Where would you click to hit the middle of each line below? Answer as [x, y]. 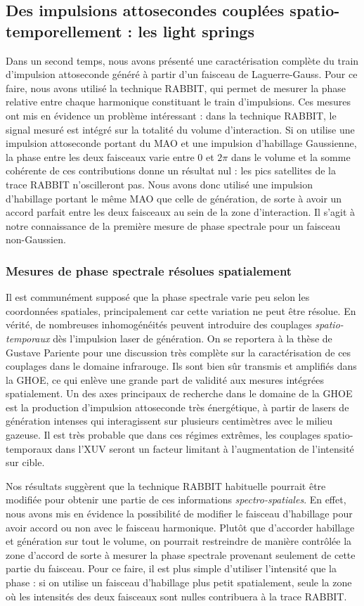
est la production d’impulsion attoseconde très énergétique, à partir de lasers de [177, 407]
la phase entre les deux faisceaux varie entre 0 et [110, 156]
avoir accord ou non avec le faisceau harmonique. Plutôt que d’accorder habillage [180, 527]
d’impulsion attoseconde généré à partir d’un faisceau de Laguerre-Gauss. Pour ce [182, 74]
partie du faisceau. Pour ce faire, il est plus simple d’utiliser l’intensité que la [171, 568]
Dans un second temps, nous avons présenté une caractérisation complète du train [182, 60]
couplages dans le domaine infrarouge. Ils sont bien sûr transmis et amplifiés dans [181, 366]
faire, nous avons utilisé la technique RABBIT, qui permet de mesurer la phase [176, 88]
